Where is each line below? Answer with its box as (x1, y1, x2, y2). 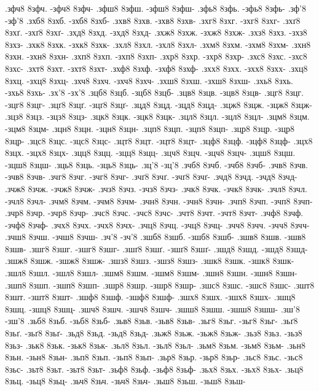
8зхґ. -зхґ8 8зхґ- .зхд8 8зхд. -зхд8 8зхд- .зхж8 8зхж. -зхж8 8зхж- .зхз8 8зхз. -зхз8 (5, 26, 307, 39)
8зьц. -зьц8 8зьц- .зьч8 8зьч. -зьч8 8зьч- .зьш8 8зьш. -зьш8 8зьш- (5, 374, 246, 387)
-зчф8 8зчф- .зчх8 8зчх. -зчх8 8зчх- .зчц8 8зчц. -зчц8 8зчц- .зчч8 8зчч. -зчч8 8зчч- (5, 218, 310, 231)
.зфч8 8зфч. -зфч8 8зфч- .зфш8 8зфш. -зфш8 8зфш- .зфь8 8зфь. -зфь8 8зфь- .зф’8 (5, 2, 306, 14)
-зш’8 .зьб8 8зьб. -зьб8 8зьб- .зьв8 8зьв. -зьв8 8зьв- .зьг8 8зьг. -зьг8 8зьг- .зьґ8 (5, 314, 298, 327)
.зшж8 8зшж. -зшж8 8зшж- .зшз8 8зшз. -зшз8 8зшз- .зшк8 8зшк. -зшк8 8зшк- (5, 254, 294, 267)
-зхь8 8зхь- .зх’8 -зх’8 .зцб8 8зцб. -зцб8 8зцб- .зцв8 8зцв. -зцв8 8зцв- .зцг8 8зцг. (5, 86, 304, 99)
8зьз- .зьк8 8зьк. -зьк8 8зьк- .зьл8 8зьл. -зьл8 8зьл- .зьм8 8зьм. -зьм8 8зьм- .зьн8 (5, 338, 305, 351)
